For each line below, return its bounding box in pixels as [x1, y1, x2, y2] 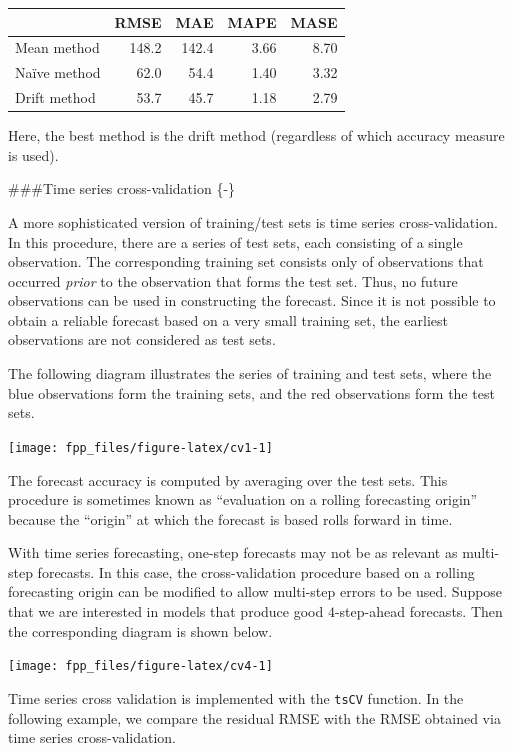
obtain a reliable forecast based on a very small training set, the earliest [8, 309, 449, 330]
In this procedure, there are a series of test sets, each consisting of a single [8, 231, 463, 252]
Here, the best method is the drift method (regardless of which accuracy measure [8, 125, 505, 146]
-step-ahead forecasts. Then [334, 601, 503, 622]
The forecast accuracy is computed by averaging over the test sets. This [8, 469, 448, 490]
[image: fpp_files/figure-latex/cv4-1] [8, 659, 273, 674]
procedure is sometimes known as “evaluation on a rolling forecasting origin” [8, 489, 478, 510]
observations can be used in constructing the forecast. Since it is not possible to [8, 290, 496, 311]
